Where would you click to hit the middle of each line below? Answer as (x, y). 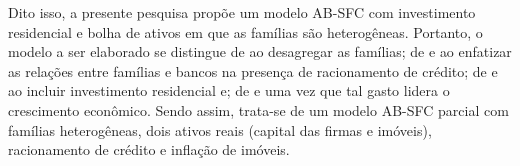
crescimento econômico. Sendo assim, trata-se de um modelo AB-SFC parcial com (258, 109)
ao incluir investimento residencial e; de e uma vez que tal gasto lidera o (229, 90)
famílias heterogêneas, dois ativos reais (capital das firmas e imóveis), (220, 129)
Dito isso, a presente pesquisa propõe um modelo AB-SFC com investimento (242, 12)
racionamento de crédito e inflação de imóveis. (149, 149)
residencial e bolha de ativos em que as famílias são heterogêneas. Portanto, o (245, 31)
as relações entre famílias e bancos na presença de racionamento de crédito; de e (253, 70)
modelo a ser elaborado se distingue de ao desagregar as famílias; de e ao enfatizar (260, 51)
